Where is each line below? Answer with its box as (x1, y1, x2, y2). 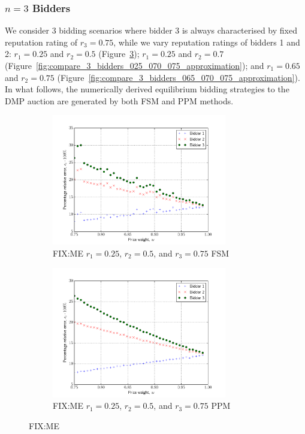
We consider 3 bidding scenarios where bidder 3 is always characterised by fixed (5, 24, 297, 37)
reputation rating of (5, 35, 78, 48)
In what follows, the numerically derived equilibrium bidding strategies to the (5, 83, 289, 95)
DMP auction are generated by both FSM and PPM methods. (5, 94, 234, 107)
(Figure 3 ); (98, 47, 140, 60)
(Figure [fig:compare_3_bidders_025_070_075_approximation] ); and (5, 59, 264, 71)
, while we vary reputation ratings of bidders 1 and (113, 35, 300, 48)
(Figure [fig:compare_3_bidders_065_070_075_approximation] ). (57, 71, 300, 83)
